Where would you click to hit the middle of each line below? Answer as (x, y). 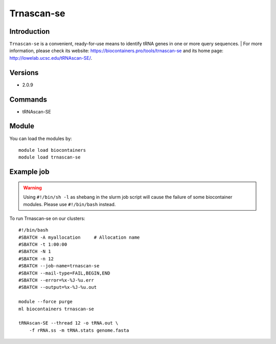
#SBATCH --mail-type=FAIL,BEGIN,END (64, 273)
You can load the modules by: (41, 139)
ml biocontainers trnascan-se (56, 309)
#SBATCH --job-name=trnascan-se (59, 266)
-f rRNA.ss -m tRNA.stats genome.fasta (79, 330)
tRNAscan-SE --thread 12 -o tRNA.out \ (68, 323)
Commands (28, 99)
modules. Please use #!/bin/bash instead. (70, 204)
